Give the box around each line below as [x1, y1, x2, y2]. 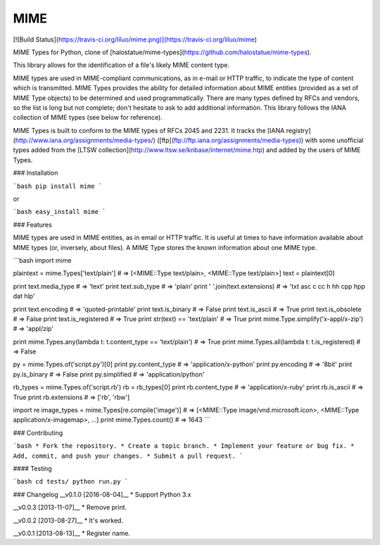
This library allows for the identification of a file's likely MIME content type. [13, 61, 230, 70]
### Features [13, 220, 52, 229]
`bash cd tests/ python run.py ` [13, 477, 129, 486]
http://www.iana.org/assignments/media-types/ [15, 136, 154, 144]
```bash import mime [13, 256, 72, 264]
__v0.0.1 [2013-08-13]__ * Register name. [13, 529, 130, 537]
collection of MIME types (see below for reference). [13, 113, 163, 122]
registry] [286, 126, 311, 134]
